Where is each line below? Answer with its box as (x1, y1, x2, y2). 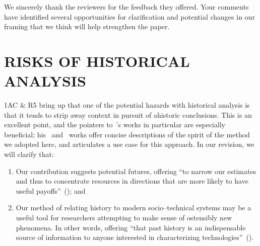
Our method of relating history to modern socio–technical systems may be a (16, 202, 251, 213)
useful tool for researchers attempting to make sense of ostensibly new (16, 212, 232, 223)
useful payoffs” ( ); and (16, 185, 86, 196)
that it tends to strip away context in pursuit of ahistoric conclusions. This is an (4, 109, 252, 120)
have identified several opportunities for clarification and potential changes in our (4, 11, 255, 22)
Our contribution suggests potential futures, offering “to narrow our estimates (16, 166, 256, 176)
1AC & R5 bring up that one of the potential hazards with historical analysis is (4, 100, 250, 110)
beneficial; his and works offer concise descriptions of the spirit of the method (4, 129, 250, 139)
